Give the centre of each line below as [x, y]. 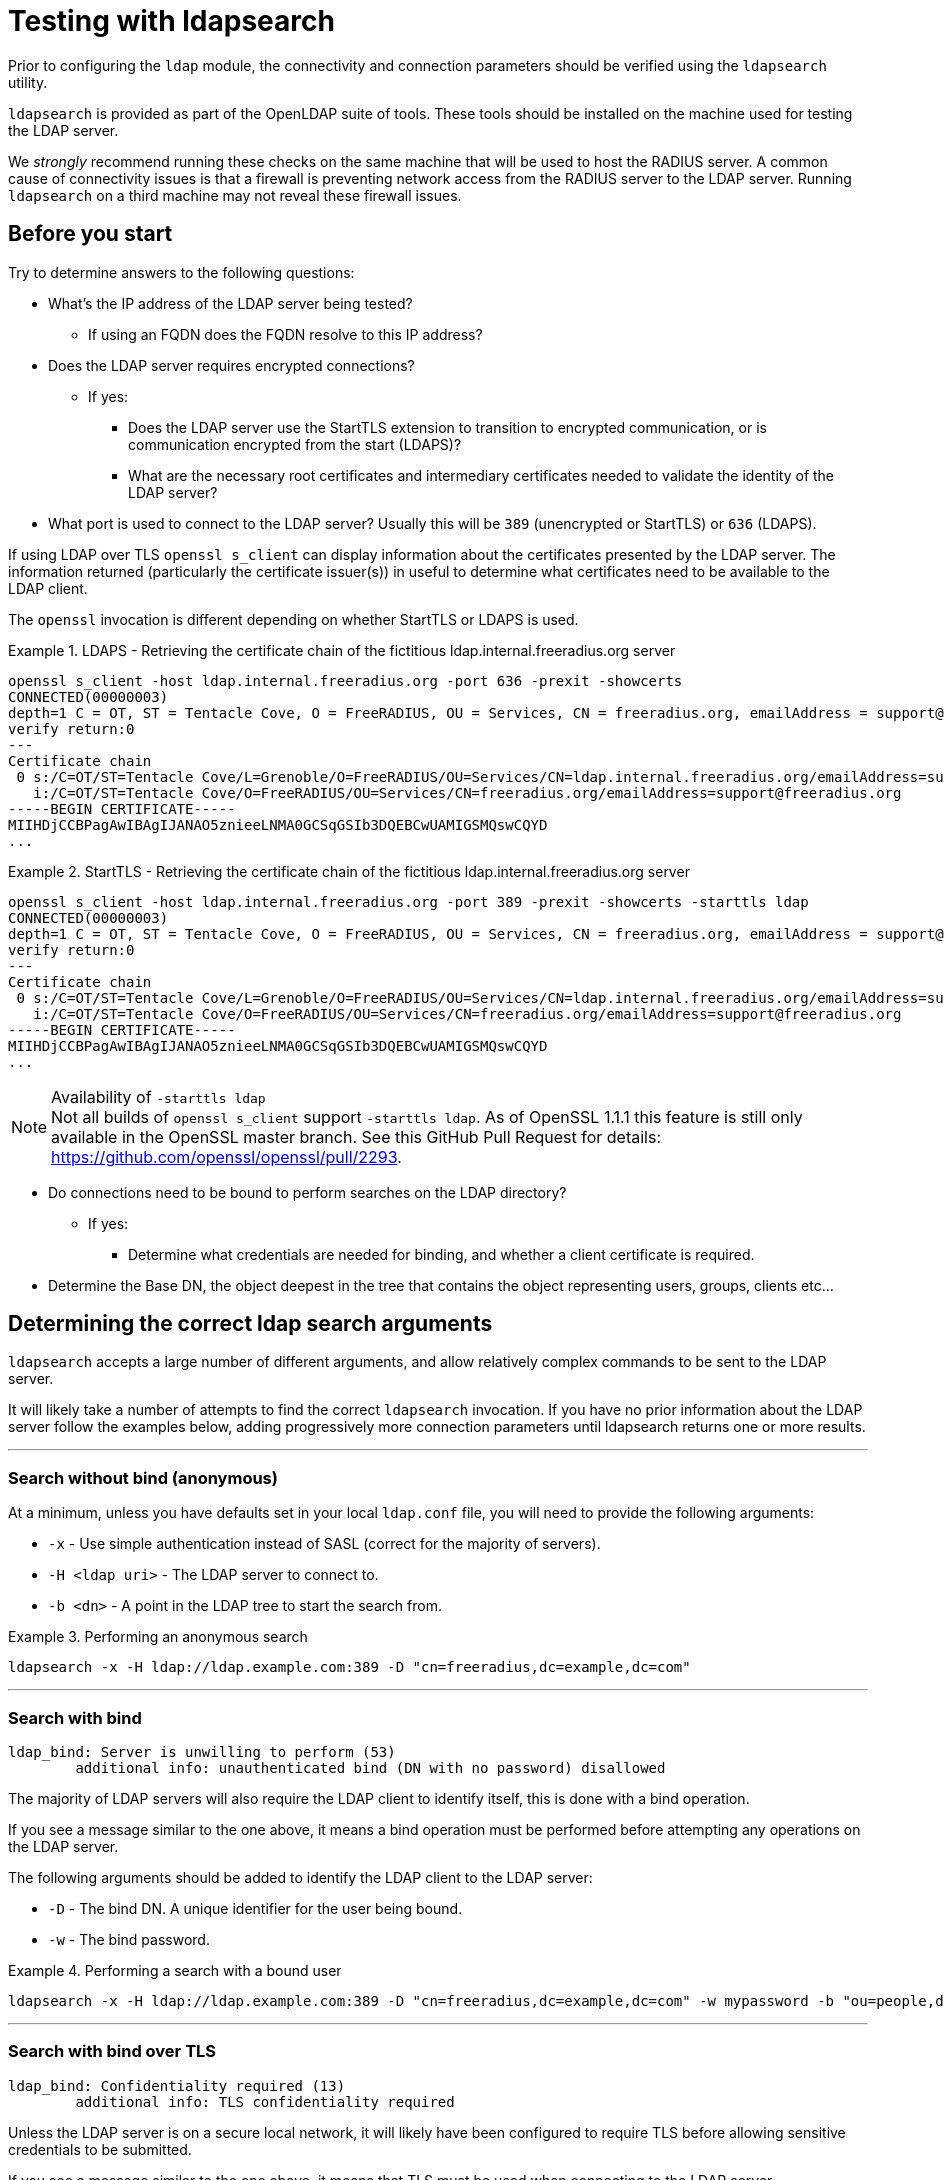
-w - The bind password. [129, 1939]
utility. [28, 82]
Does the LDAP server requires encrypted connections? [231, 365]
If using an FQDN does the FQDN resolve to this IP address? [285, 334]
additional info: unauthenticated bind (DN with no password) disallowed [370, 1767]
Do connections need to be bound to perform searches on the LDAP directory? [307, 1192]
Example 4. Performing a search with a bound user [175, 1970]
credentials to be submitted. [100, 2149]
